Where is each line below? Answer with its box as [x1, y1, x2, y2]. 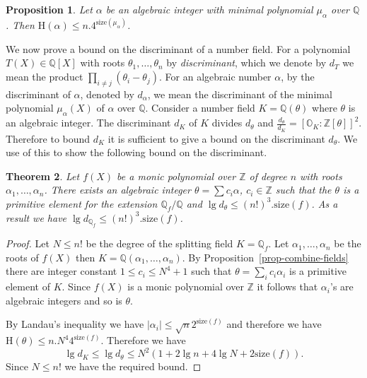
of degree [249, 168, 287, 183]
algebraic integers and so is [6, 293, 122, 307]
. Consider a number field [145, 100, 255, 115]
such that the [275, 182, 332, 197]
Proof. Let [6, 236, 49, 251]
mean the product [6, 69, 83, 84]
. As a [311, 196, 338, 211]
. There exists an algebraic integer [44, 182, 191, 197]
